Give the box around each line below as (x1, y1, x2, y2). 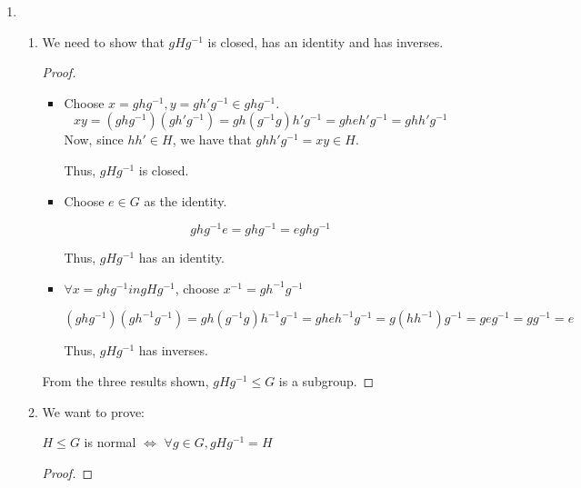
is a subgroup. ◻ (278, 372, 375, 391)
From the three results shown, (42, 372, 209, 391)
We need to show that (42, 32, 165, 51)
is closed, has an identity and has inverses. (207, 32, 444, 51)
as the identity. (144, 191, 227, 210)
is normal (84, 433, 136, 452)
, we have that (172, 130, 252, 149)
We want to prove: (42, 402, 145, 421)
